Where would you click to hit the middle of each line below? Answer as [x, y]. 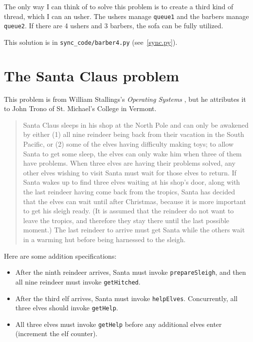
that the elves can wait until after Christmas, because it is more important [135, 201]
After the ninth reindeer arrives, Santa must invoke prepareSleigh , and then [131, 272]
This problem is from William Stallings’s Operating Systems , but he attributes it [125, 99]
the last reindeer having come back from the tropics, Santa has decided [129, 192]
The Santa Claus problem [92, 75]
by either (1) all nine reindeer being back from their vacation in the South [134, 134]
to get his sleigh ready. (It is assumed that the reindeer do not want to [128, 211]
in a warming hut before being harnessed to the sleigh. [104, 239]
